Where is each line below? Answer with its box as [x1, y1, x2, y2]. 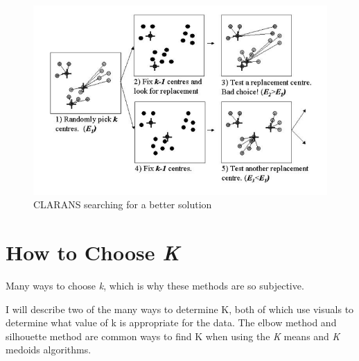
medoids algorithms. [6, 342, 91, 357]
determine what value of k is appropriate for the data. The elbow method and [6, 315, 337, 330]
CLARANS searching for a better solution [33, 197, 212, 212]
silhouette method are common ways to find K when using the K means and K [6, 328, 340, 343]
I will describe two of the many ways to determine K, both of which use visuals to [6, 301, 354, 316]
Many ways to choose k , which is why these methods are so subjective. [6, 278, 304, 293]
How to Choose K [6, 238, 180, 267]
